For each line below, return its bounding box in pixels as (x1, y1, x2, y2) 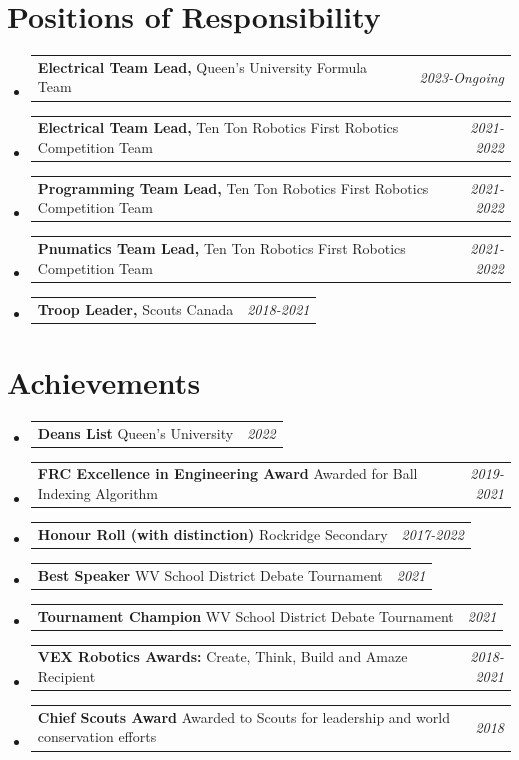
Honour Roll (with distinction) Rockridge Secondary (37, 523, 388, 544)
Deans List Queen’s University (37, 422, 234, 443)
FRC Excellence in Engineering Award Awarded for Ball (37, 463, 418, 484)
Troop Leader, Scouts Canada (37, 298, 234, 319)
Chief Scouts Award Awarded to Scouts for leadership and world (37, 706, 450, 727)
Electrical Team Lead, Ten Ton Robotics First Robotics (37, 117, 399, 138)
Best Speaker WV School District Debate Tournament (37, 564, 383, 585)
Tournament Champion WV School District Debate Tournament (37, 605, 454, 626)
